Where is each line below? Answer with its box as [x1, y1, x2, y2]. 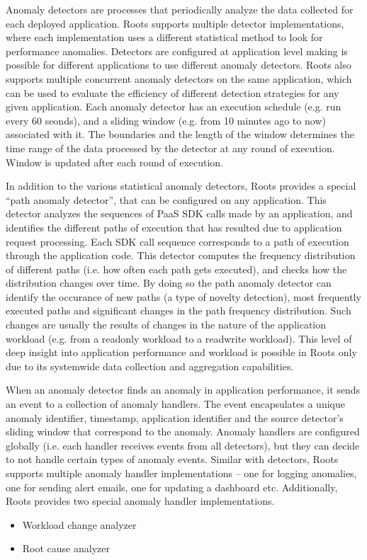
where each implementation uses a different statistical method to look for [6, 30, 323, 45]
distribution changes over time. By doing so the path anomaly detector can [6, 275, 332, 290]
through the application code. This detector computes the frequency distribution [6, 248, 356, 263]
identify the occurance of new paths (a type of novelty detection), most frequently [6, 289, 361, 304]
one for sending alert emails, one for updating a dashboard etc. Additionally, [6, 479, 338, 494]
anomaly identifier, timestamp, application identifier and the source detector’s [6, 410, 344, 425]
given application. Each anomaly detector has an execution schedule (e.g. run [6, 99, 341, 114]
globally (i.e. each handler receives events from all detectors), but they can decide [6, 438, 360, 452]
